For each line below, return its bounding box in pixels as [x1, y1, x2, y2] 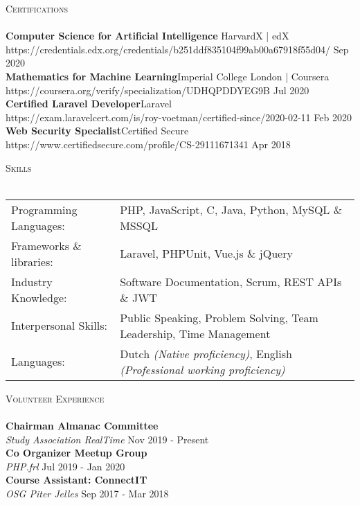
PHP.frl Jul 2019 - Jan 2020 [6, 459, 125, 473]
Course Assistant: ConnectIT [6, 472, 147, 487]
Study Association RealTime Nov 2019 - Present [6, 432, 209, 446]
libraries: [11, 253, 53, 269]
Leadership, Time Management [120, 325, 271, 342]
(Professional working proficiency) [120, 361, 285, 378]
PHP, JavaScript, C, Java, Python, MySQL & [120, 201, 343, 218]
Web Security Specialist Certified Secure [6, 123, 189, 138]
